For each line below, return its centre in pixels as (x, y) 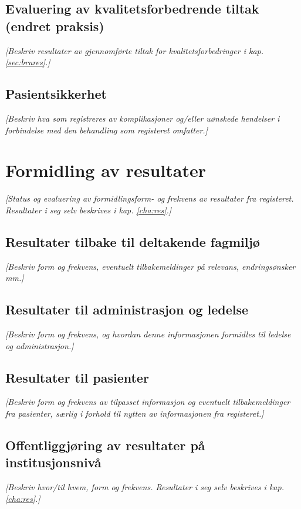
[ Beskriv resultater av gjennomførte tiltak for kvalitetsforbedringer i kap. (135, 50)
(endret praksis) (55, 26)
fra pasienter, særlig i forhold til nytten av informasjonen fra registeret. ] (135, 413)
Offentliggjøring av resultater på (105, 445)
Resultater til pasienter (77, 377)
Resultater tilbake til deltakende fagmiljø (133, 241)
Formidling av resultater (106, 170)
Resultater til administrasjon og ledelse (127, 309)
